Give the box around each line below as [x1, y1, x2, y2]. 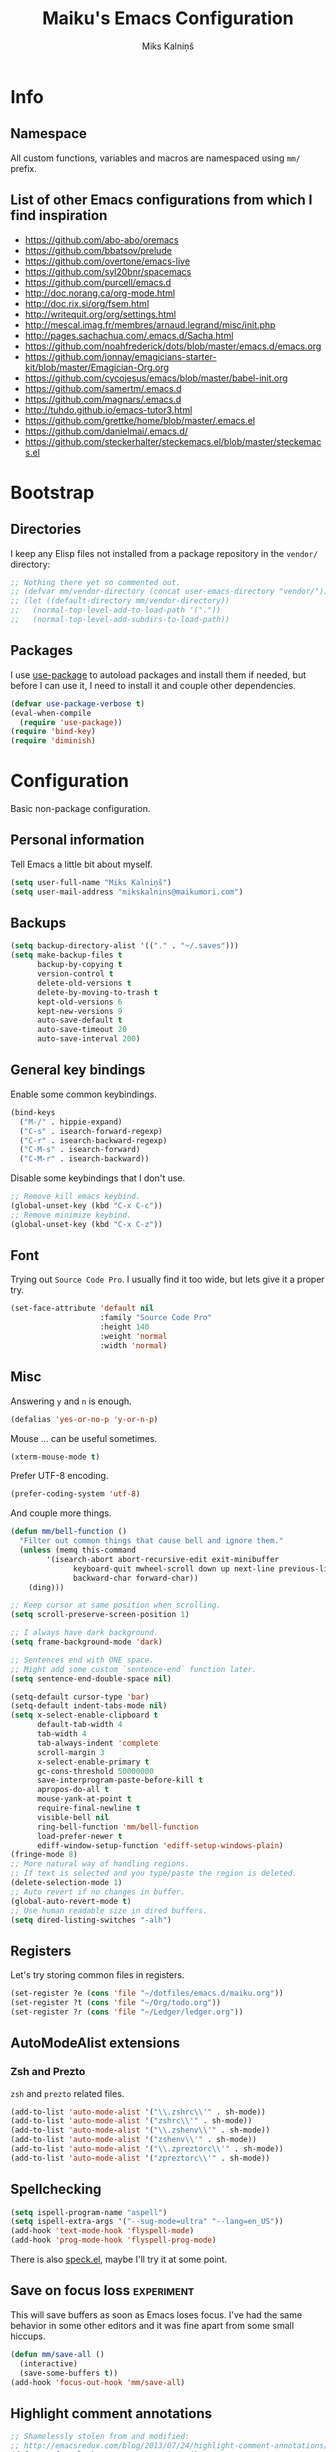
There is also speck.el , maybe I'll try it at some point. [10, 2253, 228, 2266]
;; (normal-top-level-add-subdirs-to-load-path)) [10, 615, 230, 625]
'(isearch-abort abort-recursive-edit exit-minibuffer [46, 1554, 280, 1564]
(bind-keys [10, 1107, 56, 1117]
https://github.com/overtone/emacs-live [24, 255, 191, 267]
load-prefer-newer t [36, 1831, 123, 1841]
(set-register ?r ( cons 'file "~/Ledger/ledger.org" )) [10, 2007, 244, 2017]
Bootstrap [10, 481, 95, 504]
